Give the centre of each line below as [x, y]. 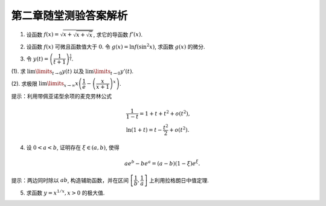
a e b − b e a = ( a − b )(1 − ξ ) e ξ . [162, 163]
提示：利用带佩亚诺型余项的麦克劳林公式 [61, 96]
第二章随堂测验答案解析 [69, 16]
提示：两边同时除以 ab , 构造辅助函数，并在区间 [70, 180]
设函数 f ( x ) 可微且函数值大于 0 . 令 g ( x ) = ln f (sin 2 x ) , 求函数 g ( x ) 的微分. [116, 46]
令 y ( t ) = [37, 59]
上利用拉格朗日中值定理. [179, 180]
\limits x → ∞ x [62, 84]
